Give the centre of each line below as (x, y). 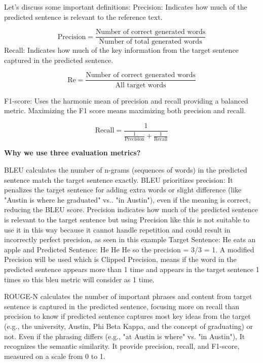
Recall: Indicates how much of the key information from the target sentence (121, 50)
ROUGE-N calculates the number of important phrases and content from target (128, 296)
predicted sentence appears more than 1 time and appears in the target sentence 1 (132, 269)
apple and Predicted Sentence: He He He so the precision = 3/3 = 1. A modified (129, 249)
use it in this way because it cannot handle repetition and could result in (117, 229)
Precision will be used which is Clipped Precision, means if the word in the (120, 259)
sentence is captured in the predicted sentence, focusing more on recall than (122, 306)
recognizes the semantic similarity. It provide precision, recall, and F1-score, (122, 346)
